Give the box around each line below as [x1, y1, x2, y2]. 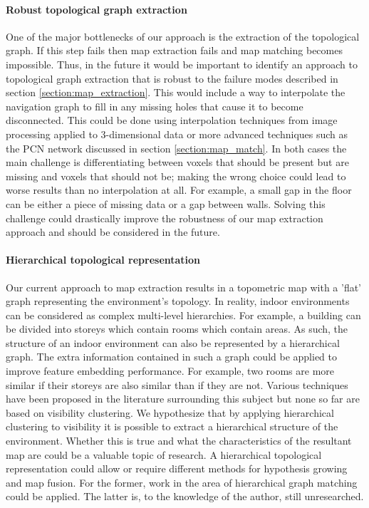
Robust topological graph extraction [6, 1, 187, 16]
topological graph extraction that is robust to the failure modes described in [6, 71, 338, 85]
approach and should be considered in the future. [6, 224, 220, 239]
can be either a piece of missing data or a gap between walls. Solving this [6, 196, 326, 211]
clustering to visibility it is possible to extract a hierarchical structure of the [6, 419, 338, 434]
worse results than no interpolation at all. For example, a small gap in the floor [6, 182, 352, 197]
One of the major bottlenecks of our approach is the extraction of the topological [6, 28, 360, 43]
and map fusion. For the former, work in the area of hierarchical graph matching [6, 475, 358, 489]
